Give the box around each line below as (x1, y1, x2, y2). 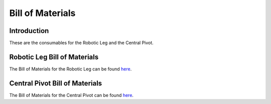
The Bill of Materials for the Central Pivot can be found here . (9, 92, 134, 98)
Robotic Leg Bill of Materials (9, 52, 99, 61)
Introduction (9, 26, 49, 35)
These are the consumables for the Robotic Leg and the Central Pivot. (9, 40, 154, 46)
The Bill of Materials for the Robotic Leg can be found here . (9, 65, 132, 72)
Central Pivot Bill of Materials (9, 79, 102, 87)
